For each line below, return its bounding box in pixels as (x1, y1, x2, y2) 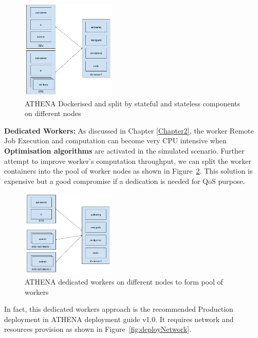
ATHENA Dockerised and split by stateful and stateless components (25, 98, 241, 108)
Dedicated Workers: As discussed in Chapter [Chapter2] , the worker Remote (4, 125, 254, 136)
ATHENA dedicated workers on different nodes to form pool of (25, 276, 223, 287)
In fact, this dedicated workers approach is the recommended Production (4, 304, 233, 314)
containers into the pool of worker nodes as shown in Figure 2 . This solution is (4, 165, 253, 176)
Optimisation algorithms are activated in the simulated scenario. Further (4, 145, 245, 156)
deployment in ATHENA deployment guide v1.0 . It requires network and (4, 313, 234, 324)
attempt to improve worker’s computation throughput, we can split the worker (4, 155, 252, 166)
